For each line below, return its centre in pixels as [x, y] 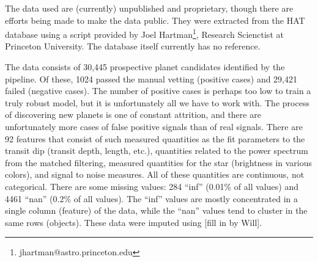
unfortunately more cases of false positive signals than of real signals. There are [154, 126]
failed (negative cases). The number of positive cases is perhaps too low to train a [158, 91]
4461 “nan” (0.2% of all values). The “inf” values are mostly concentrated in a [151, 198]
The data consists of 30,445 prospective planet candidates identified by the [145, 67]
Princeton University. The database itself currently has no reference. [133, 46]
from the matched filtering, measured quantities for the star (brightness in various [159, 162]
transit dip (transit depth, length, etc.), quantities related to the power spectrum [157, 151]
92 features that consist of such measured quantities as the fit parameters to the [155, 138]
